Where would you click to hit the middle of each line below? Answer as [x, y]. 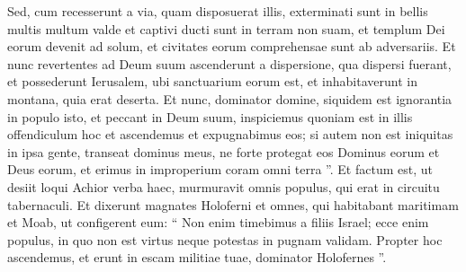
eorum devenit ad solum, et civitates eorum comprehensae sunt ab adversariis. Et [232, 46]
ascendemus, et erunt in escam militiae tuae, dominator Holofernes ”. [197, 257]
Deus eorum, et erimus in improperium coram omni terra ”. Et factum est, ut [220, 169]
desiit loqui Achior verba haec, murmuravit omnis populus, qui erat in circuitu [224, 186]
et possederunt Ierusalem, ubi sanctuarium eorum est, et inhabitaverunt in [212, 81]
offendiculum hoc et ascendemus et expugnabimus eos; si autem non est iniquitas [230, 134]
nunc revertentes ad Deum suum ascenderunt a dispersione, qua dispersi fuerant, [229, 63]
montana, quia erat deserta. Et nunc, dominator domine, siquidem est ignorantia [230, 98]
